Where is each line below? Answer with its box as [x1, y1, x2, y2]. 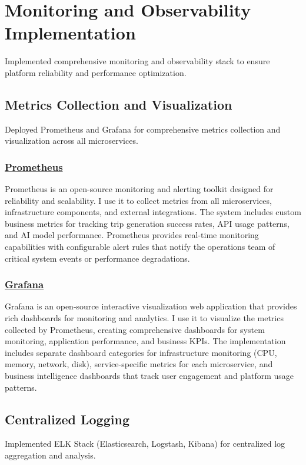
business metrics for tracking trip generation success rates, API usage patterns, [5, 217, 290, 229]
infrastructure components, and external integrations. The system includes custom [5, 206, 301, 218]
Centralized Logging [5, 410, 129, 428]
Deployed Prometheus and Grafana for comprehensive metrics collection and [5, 123, 281, 135]
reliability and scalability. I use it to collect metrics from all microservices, [5, 194, 272, 206]
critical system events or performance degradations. [5, 252, 190, 264]
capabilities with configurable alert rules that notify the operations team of [5, 240, 275, 253]
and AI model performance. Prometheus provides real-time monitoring [5, 229, 259, 241]
